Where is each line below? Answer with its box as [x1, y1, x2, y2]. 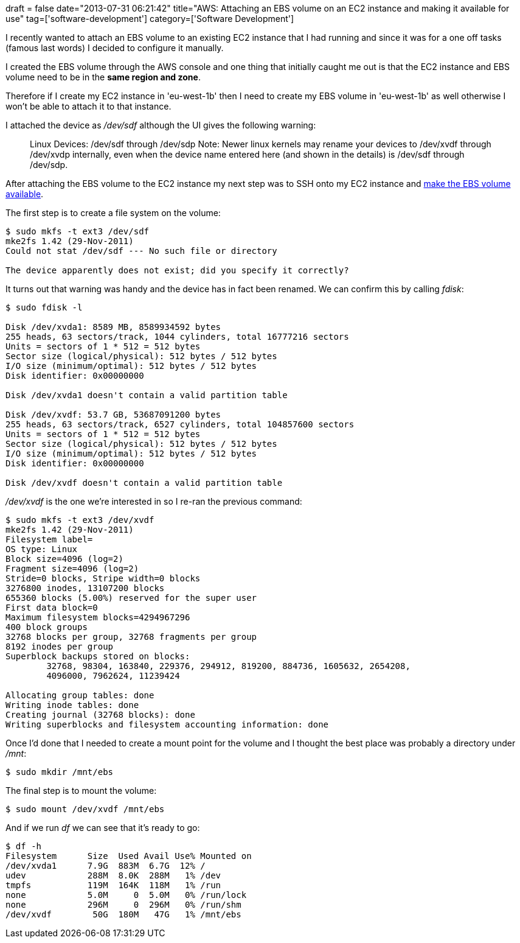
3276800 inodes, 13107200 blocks [5, 583, 165, 593]
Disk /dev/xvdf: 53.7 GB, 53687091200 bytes [5, 410, 221, 419]
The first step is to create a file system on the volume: [5, 208, 221, 218]
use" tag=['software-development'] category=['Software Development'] [5, 13, 294, 24]
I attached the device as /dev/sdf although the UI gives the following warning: [5, 120, 316, 130]
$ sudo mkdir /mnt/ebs [5, 767, 114, 777]
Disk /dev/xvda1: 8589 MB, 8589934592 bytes [5, 322, 221, 332]
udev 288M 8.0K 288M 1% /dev [5, 871, 221, 880]
